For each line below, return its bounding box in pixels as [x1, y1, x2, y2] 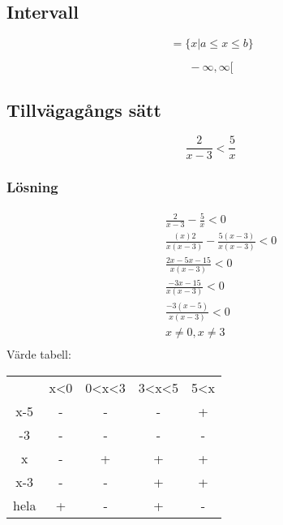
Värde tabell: [6, 346, 71, 363]
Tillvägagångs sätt [6, 97, 161, 122]
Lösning [6, 177, 58, 197]
